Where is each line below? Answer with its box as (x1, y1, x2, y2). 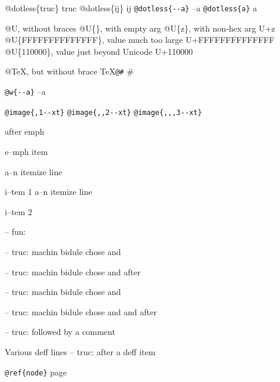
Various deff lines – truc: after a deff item (5, 345, 156, 358)
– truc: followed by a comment (5, 325, 115, 338)
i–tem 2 (5, 205, 32, 218)
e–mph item (5, 145, 48, 157)
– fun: (5, 225, 26, 238)
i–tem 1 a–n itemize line (5, 185, 92, 198)
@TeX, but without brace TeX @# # (5, 65, 134, 77)
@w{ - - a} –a (5, 85, 46, 98)
